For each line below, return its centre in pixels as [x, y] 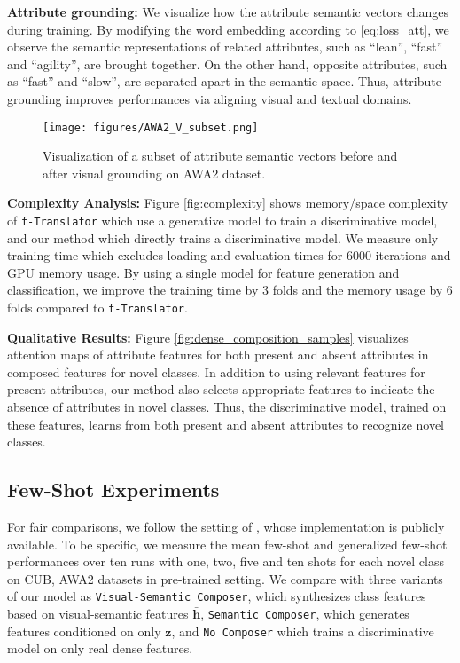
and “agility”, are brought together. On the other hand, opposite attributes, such [227, 63]
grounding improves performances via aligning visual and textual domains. [210, 98]
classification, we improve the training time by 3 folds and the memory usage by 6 [230, 290]
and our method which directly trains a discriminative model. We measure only [223, 237]
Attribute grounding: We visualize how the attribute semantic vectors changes [228, 12]
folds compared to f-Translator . [97, 308]
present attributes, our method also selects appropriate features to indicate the [221, 389]
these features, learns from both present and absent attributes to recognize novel [226, 424]
